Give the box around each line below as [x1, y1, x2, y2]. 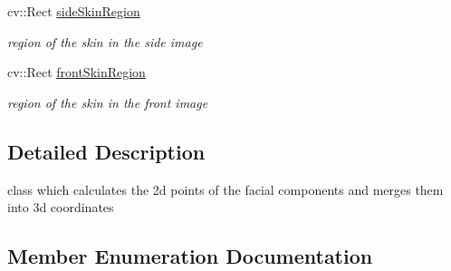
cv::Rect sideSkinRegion [7, 2, 140, 20]
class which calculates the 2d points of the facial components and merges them [7, 179, 444, 198]
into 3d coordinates [7, 198, 114, 217]
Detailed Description [7, 137, 206, 165]
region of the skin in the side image [7, 32, 203, 51]
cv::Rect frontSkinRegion [7, 63, 146, 82]
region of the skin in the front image [7, 92, 208, 111]
